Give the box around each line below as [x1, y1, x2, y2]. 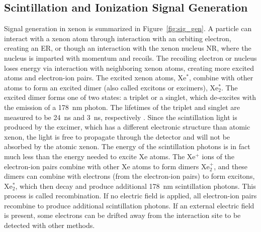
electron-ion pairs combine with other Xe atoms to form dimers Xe [4, 161, 210, 171]
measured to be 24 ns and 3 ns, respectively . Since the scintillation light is [4, 111, 237, 122]
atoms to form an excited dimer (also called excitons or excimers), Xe [4, 82, 219, 92]
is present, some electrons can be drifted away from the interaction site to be [4, 210, 241, 220]
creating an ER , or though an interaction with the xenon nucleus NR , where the [4, 43, 251, 53]
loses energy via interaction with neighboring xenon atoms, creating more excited [4, 62, 254, 73]
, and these [214, 161, 248, 171]
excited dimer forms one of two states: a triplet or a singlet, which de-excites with [4, 92, 256, 102]
